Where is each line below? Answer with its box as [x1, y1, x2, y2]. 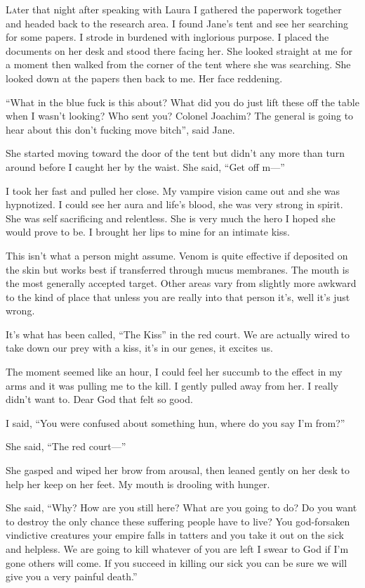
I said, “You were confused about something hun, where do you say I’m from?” [6, 415, 345, 430]
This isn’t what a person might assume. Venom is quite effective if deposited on [6, 248, 348, 262]
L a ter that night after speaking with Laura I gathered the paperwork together [6, 2, 342, 16]
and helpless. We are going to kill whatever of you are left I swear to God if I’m [6, 542, 349, 556]
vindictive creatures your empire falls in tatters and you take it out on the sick [6, 528, 344, 542]
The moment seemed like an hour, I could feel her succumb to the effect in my [6, 364, 343, 379]
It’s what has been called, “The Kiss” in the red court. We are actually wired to [6, 326, 350, 341]
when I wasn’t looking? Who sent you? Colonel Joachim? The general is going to [6, 108, 354, 123]
